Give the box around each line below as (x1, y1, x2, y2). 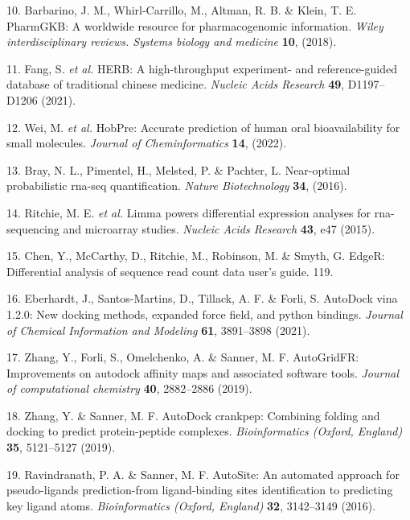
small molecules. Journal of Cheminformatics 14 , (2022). (6, 134, 287, 151)
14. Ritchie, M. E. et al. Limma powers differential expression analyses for (6, 204, 371, 221)
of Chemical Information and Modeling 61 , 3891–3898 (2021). (6, 321, 310, 338)
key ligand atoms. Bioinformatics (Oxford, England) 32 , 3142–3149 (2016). (6, 497, 376, 514)
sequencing (6, 220, 59, 237)
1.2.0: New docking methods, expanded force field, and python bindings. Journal (6, 305, 403, 322)
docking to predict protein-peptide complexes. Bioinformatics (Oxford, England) (6, 423, 403, 440)
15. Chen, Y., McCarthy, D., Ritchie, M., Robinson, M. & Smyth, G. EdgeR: (6, 247, 385, 264)
